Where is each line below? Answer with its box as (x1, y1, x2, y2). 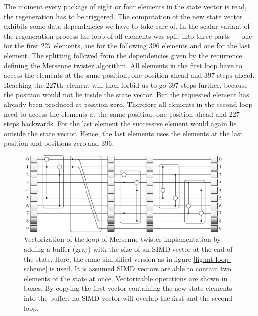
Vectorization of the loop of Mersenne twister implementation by (24, 234, 221, 244)
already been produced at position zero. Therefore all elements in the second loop (4, 99, 253, 109)
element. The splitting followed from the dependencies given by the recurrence (4, 50, 242, 60)
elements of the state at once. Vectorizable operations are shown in (24, 273, 228, 283)
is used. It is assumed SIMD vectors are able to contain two (49, 263, 231, 274)
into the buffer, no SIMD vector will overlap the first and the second (24, 292, 232, 303)
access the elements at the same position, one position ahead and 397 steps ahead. (4, 70, 255, 80)
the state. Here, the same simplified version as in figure (24, 253, 191, 264)
